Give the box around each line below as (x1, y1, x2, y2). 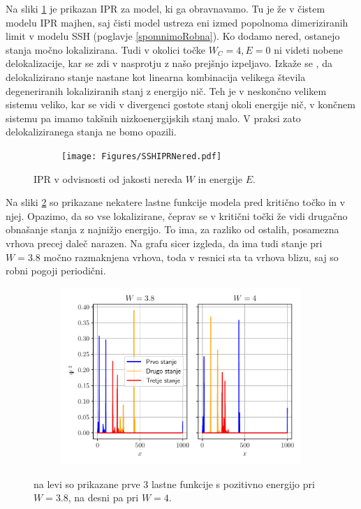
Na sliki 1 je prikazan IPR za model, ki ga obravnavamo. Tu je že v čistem (6, 1, 325, 15)
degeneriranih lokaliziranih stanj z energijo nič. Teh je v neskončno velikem (6, 83, 327, 98)
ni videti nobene (274, 42, 343, 57)
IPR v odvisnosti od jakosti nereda (34, 171, 183, 186)
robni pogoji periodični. (6, 263, 106, 278)
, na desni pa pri (68, 490, 139, 505)
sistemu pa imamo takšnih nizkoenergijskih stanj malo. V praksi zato (6, 110, 301, 125)
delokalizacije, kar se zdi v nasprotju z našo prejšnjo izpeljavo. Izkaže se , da (6, 56, 332, 71)
